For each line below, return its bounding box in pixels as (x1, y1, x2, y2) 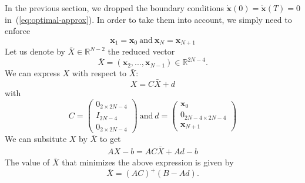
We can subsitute (5, 133, 67, 145)
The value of (5, 156, 50, 168)
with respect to (72, 67, 127, 79)
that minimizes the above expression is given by (62, 156, 234, 168)
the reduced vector (108, 45, 175, 57)
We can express (5, 67, 60, 79)
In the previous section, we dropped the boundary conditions (5, 2, 224, 13)
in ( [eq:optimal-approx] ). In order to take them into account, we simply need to (5, 13, 292, 25)
